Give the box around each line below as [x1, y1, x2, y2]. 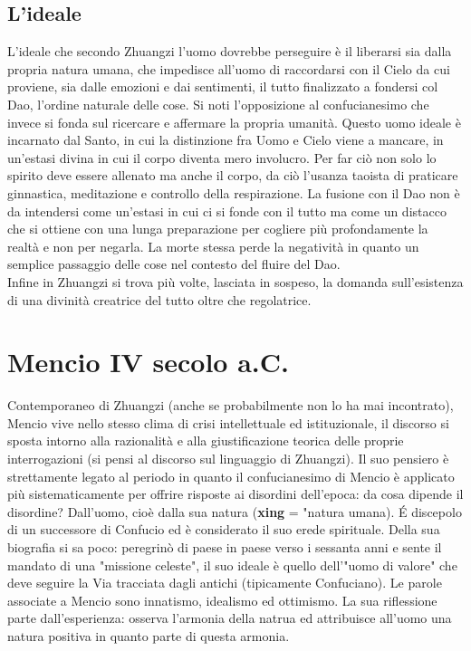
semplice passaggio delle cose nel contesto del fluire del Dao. [7, 254, 341, 273]
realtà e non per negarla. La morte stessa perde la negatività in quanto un [7, 236, 419, 255]
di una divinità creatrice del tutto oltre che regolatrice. [7, 290, 312, 309]
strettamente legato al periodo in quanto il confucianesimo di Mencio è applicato [7, 466, 455, 485]
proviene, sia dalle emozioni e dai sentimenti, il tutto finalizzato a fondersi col [7, 77, 438, 96]
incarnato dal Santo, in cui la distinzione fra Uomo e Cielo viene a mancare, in [7, 130, 444, 149]
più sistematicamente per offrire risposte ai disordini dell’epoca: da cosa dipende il [7, 484, 464, 503]
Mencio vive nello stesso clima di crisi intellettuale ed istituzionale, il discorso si [7, 413, 449, 432]
